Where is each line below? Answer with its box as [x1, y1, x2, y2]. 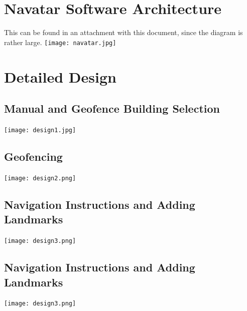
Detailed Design [4, 66, 116, 87]
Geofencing [4, 149, 63, 164]
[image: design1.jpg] [4, 126, 76, 134]
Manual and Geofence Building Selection [4, 101, 220, 116]
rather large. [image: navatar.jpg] [4, 37, 116, 47]
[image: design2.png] [4, 174, 76, 182]
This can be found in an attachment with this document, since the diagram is [4, 27, 243, 38]
